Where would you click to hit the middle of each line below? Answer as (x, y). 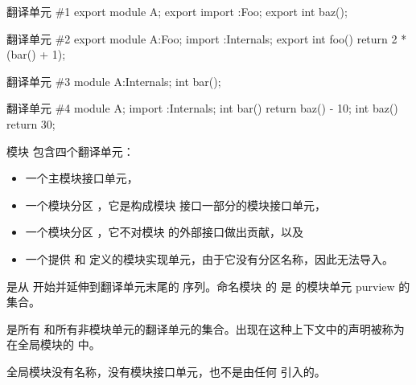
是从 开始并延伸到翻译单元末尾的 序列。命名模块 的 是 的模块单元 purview (201, 286)
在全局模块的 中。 (54, 344)
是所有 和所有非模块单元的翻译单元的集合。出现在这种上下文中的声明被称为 (206, 328)
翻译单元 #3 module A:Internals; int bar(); (114, 81)
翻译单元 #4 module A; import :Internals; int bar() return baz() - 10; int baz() (202, 108)
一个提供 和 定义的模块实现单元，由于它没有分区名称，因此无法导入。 (210, 258)
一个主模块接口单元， (82, 178)
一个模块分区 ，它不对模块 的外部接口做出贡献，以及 (165, 232)
